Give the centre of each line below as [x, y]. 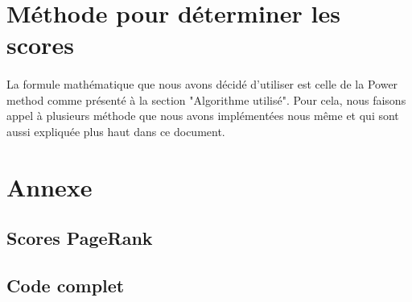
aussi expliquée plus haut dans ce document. [116, 131]
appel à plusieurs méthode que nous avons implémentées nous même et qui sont [203, 116]
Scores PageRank [80, 238]
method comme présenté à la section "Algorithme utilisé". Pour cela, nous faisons [206, 99]
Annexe [49, 186]
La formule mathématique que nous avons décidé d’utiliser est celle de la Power [202, 84]
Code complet [66, 285]
